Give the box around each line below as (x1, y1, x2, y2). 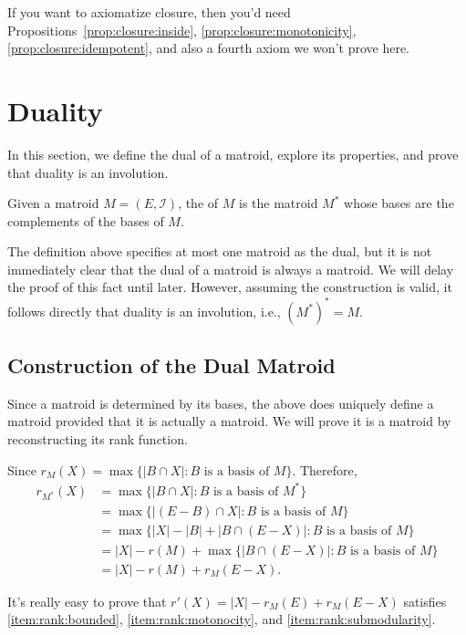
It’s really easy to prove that (7, 591, 167, 610)
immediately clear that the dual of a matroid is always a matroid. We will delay (7, 259, 454, 278)
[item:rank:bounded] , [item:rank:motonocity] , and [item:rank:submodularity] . (7, 609, 436, 629)
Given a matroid (7, 193, 99, 213)
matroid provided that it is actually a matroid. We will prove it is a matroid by (7, 411, 451, 431)
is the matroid (238, 193, 318, 213)
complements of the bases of (7, 211, 164, 230)
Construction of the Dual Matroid (7, 350, 336, 379)
